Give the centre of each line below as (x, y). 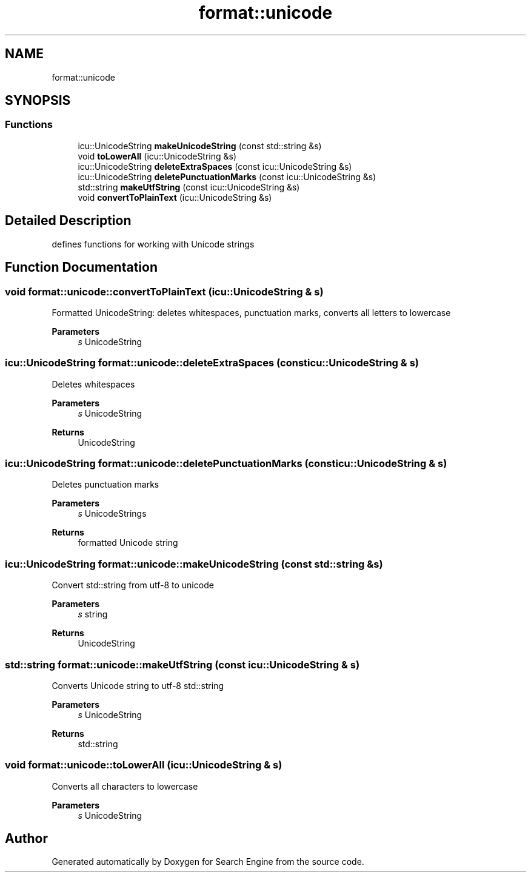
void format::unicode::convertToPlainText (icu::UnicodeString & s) (164, 291)
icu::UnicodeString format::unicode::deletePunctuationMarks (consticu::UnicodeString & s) (226, 463)
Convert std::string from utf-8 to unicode (133, 585)
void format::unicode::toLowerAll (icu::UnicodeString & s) (144, 765)
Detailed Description (68, 221)
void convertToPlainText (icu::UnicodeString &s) (175, 197)
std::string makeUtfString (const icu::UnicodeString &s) (189, 187)
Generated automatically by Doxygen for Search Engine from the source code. (208, 862)
